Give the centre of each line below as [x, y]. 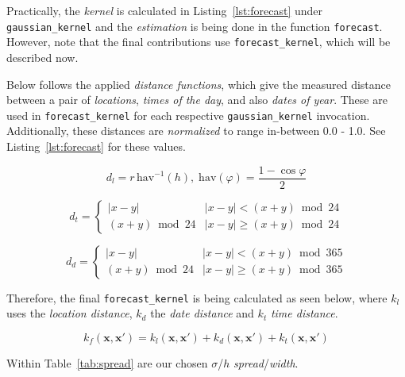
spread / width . [266, 362]
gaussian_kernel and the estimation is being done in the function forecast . [195, 26]
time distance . [304, 313]
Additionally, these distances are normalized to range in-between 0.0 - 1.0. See [196, 131]
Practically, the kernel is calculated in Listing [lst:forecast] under [165, 10]
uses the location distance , [69, 313]
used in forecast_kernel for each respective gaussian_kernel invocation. [188, 115]
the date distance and [202, 313]
